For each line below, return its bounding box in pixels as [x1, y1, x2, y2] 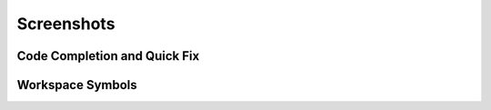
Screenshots [16, 14, 115, 34]
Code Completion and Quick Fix [16, 48, 200, 64]
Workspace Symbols [16, 77, 138, 93]
